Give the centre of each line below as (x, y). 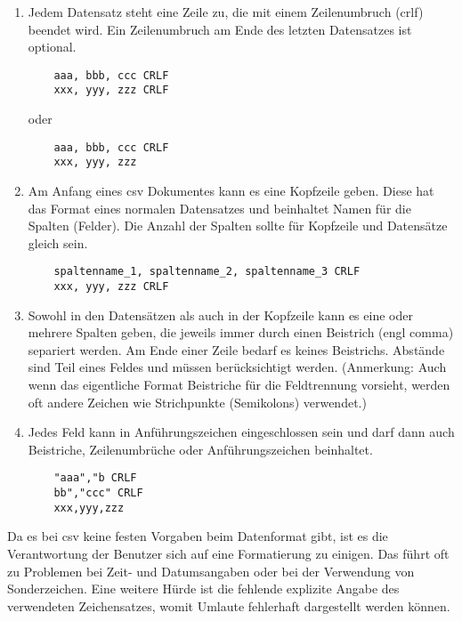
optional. (52, 47)
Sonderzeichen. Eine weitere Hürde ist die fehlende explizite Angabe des (203, 589)
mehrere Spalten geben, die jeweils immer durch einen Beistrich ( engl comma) (241, 332)
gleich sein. (58, 242)
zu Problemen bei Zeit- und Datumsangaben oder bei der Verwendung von (211, 571)
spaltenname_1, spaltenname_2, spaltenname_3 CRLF (207, 272)
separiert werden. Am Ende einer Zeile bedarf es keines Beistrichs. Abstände (236, 349)
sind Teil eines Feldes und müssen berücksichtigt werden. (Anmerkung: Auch (237, 367)
